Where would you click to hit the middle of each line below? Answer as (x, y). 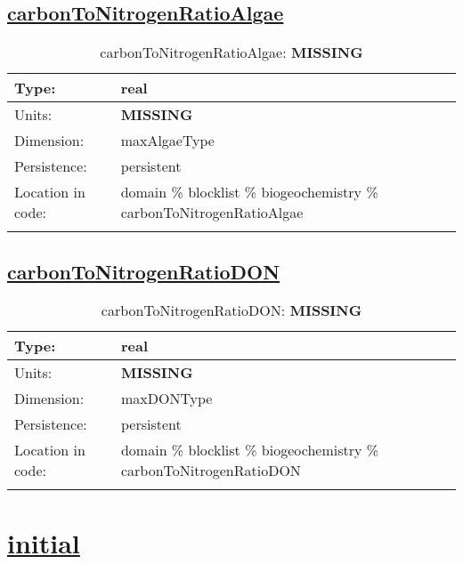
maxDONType (167, 399)
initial (44, 542)
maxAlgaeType (167, 141)
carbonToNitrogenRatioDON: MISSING (231, 310)
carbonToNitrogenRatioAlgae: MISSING (231, 52)
